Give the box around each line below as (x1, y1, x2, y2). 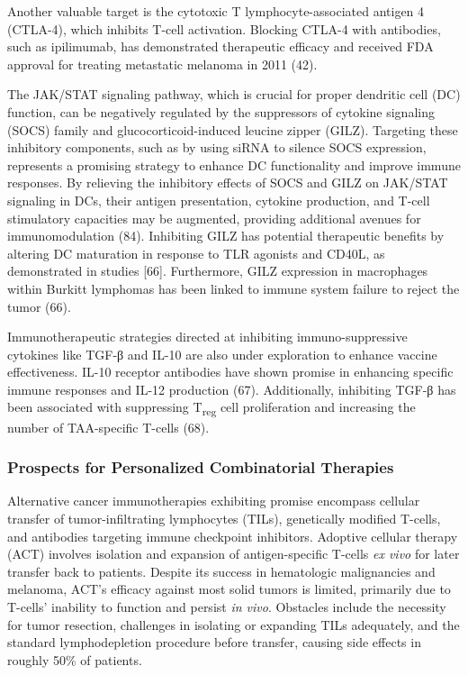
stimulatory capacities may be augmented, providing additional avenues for (7, 208, 421, 227)
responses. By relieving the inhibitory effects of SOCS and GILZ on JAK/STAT (7, 173, 448, 192)
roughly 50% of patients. (7, 650, 142, 669)
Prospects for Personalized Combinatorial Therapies (7, 456, 394, 479)
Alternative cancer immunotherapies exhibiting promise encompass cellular (7, 491, 420, 510)
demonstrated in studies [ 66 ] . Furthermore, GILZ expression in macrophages (7, 261, 428, 280)
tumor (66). (7, 296, 71, 315)
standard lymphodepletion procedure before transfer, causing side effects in (7, 633, 421, 652)
